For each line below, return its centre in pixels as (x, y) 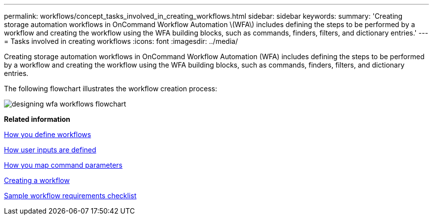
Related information (37, 119)
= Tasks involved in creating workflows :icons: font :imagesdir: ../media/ (121, 41)
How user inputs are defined (50, 150)
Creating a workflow (37, 180)
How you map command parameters (63, 165)
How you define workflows (48, 134)
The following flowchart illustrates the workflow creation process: (111, 89)
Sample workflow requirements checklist (70, 196)
